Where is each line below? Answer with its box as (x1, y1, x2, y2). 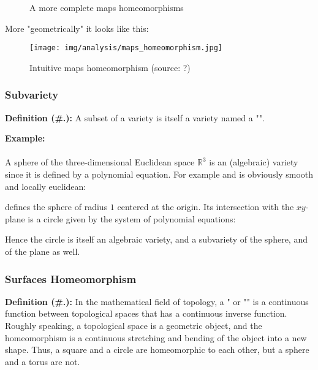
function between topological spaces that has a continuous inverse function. (5, 307, 287, 320)
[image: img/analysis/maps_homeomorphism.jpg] (29, 43, 222, 53)
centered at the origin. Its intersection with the (117, 200, 294, 213)
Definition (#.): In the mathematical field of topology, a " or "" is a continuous (5, 295, 309, 308)
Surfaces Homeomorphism (5, 271, 137, 286)
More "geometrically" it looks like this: (5, 21, 149, 34)
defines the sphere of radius (5, 200, 108, 213)
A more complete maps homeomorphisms (29, 1, 184, 13)
